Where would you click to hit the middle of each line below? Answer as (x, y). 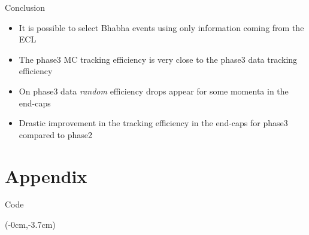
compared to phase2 (56, 134)
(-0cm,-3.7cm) (30, 225)
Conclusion (25, 7)
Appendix (46, 176)
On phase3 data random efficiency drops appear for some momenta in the (154, 91)
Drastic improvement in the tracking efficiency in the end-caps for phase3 (153, 123)
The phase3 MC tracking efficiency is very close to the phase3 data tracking (158, 59)
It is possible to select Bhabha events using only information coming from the (161, 27)
